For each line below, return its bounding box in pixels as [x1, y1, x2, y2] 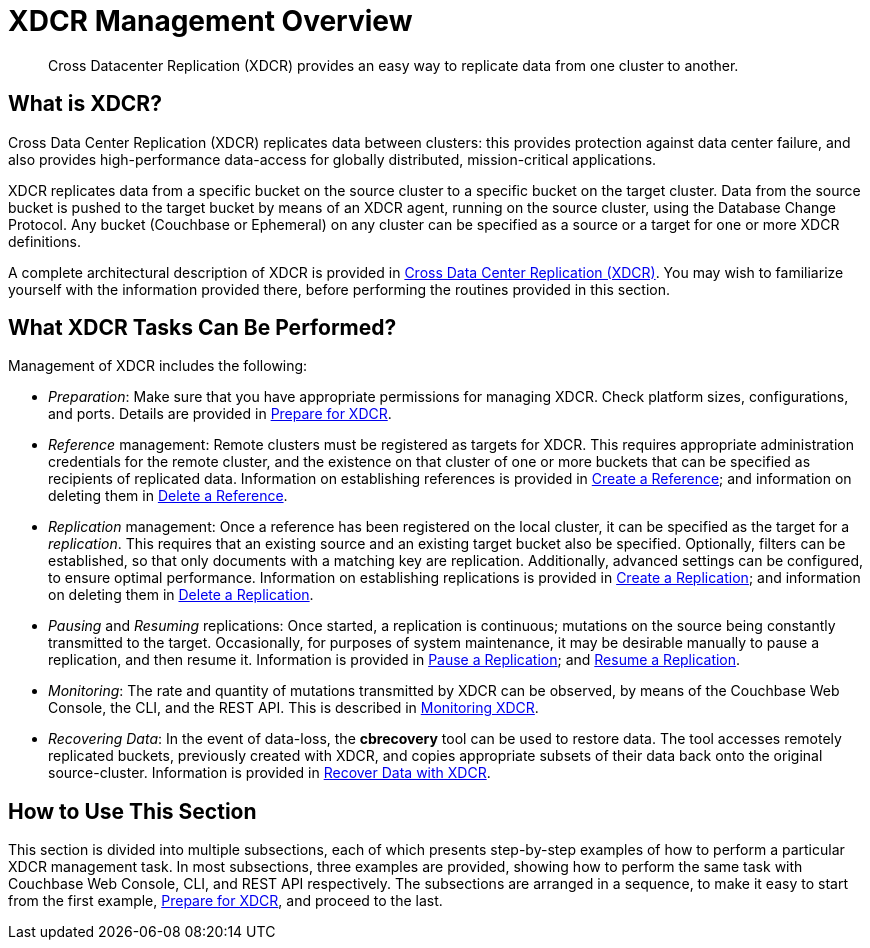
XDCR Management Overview [8, 4, 413, 38]
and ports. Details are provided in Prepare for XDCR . [48, 405, 392, 423]
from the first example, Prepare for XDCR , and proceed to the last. [8, 892, 443, 910]
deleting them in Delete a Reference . [48, 487, 288, 505]
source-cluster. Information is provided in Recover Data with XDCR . [48, 764, 491, 782]
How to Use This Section [8, 798, 257, 824]
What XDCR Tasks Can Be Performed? [8, 315, 397, 341]
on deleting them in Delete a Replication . [48, 586, 314, 604]
